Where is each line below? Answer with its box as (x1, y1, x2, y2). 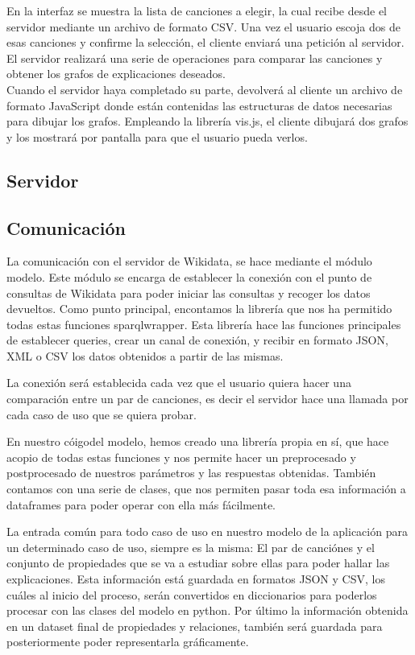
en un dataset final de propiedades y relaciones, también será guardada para (6, 617, 383, 634)
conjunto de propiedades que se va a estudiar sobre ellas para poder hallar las (6, 554, 390, 571)
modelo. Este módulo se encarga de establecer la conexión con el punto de (6, 268, 372, 285)
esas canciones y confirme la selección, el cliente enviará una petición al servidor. (6, 34, 405, 51)
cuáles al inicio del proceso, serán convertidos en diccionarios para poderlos (6, 586, 377, 603)
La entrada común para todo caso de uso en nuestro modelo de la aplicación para (6, 523, 408, 540)
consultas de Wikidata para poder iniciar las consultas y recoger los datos (6, 284, 371, 301)
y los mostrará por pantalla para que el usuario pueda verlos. (6, 128, 308, 145)
